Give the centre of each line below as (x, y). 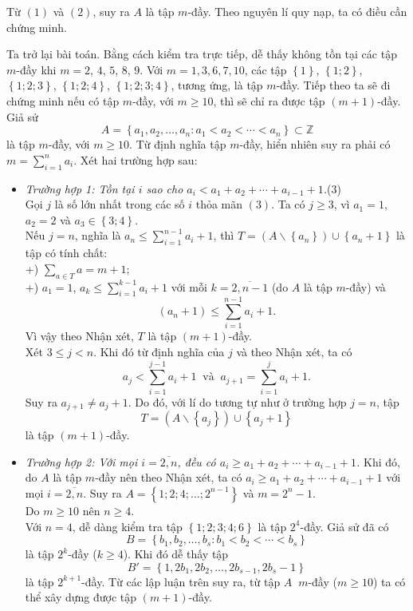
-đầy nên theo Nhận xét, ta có (169, 477)
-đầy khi (36, 69)
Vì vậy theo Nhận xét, (79, 336)
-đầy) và (366, 286)
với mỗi (189, 286)
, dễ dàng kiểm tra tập (127, 526)
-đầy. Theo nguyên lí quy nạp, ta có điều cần (297, 11)
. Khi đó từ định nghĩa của (159, 352)
